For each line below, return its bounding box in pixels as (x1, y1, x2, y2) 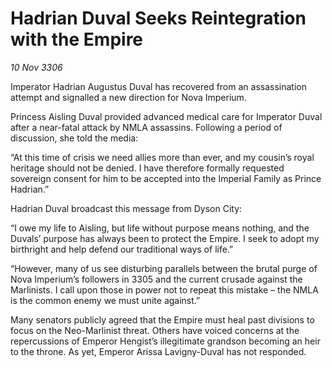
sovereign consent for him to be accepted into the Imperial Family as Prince (10, 172, 322, 184)
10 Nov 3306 (10, 61, 63, 73)
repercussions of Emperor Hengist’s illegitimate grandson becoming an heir (10, 335, 321, 347)
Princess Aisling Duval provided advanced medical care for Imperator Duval (10, 110, 323, 122)
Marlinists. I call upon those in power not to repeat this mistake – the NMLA (10, 283, 319, 296)
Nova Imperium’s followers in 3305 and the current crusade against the (10, 273, 303, 285)
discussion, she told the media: (10, 132, 139, 144)
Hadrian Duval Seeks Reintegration (10, 7, 307, 30)
